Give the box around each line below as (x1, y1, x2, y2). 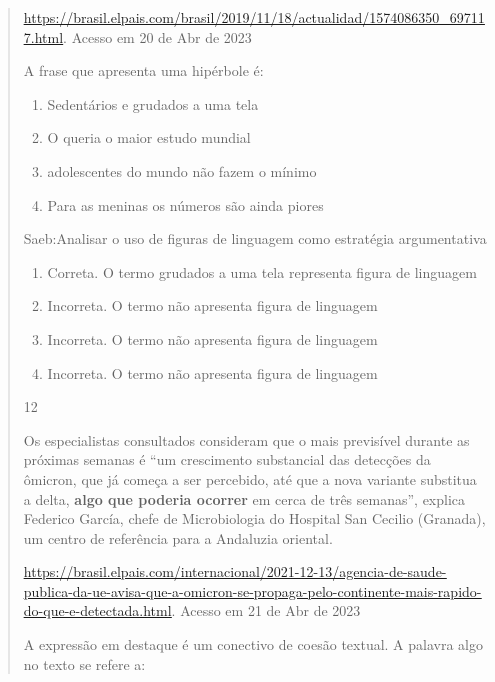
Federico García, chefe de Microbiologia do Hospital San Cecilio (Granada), (23, 508, 486, 529)
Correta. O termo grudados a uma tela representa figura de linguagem (47, 261, 477, 282)
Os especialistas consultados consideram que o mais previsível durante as (23, 429, 470, 450)
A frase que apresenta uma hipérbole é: (23, 60, 264, 81)
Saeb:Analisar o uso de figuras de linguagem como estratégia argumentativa (23, 228, 487, 249)
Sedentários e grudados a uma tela (47, 93, 259, 114)
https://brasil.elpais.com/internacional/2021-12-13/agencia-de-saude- (23, 561, 447, 582)
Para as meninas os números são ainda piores (47, 194, 324, 215)
